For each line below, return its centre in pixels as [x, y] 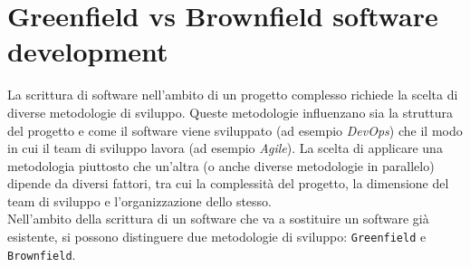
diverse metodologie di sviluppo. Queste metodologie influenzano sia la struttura [230, 112]
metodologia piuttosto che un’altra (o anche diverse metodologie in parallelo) [221, 165]
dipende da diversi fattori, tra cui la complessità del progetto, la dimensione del [228, 183]
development [88, 51]
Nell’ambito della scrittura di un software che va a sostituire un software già [218, 219]
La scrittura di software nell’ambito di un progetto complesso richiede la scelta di [233, 95]
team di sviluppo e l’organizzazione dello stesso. [139, 200]
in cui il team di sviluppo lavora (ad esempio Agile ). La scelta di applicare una [225, 148]
